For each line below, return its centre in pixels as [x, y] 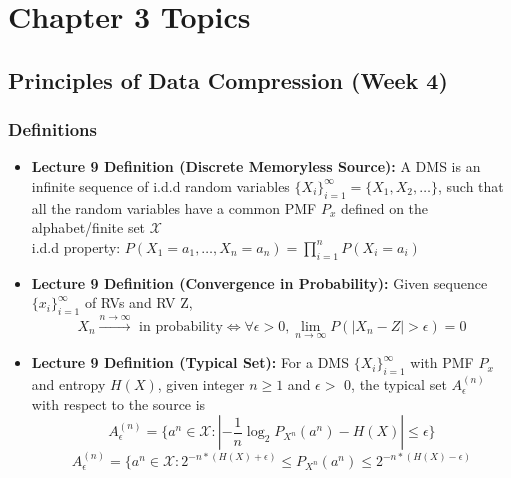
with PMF [442, 362]
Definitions [52, 129]
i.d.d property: [76, 246]
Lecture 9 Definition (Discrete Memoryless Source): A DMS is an [256, 166]
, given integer [201, 384]
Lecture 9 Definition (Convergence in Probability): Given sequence [259, 282]
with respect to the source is [118, 403]
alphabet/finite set [88, 227]
